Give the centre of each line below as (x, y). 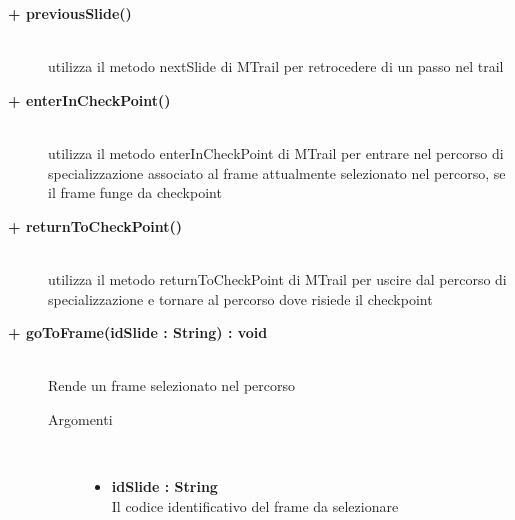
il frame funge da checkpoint (135, 192)
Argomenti (80, 418)
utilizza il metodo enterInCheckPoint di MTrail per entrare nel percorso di (276, 152)
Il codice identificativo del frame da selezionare (255, 505)
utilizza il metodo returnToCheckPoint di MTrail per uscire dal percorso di (277, 278)
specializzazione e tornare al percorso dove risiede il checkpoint (240, 298)
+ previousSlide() (70, 13)
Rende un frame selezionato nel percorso (172, 385)
